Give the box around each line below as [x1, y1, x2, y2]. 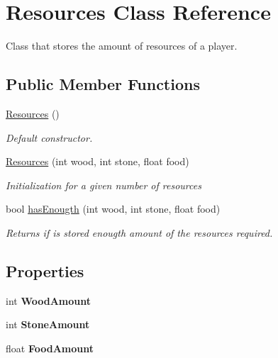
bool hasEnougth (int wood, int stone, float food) [6, 201, 221, 216]
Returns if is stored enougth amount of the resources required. [6, 225, 273, 240]
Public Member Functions [6, 73, 200, 95]
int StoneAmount [6, 317, 90, 332]
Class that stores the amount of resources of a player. [6, 38, 238, 53]
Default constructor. [6, 130, 93, 145]
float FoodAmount [6, 340, 94, 355]
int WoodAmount [6, 293, 91, 308]
